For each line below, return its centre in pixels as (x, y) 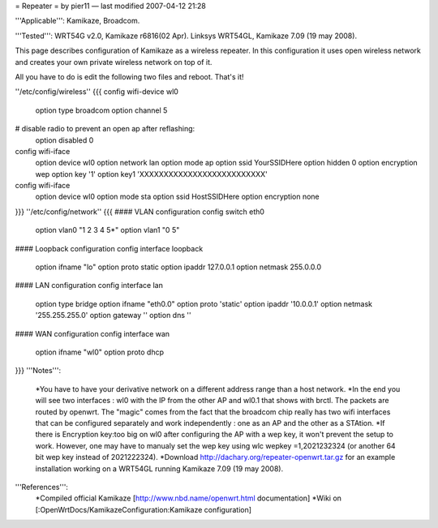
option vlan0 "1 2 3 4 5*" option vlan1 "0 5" (107, 230)
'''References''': (42, 487)
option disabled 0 (64, 140)
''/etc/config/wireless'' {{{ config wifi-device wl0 (97, 92)
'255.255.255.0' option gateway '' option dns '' (113, 316)
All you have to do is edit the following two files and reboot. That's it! (129, 76)
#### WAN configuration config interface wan (92, 333)
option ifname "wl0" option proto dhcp (100, 352)
